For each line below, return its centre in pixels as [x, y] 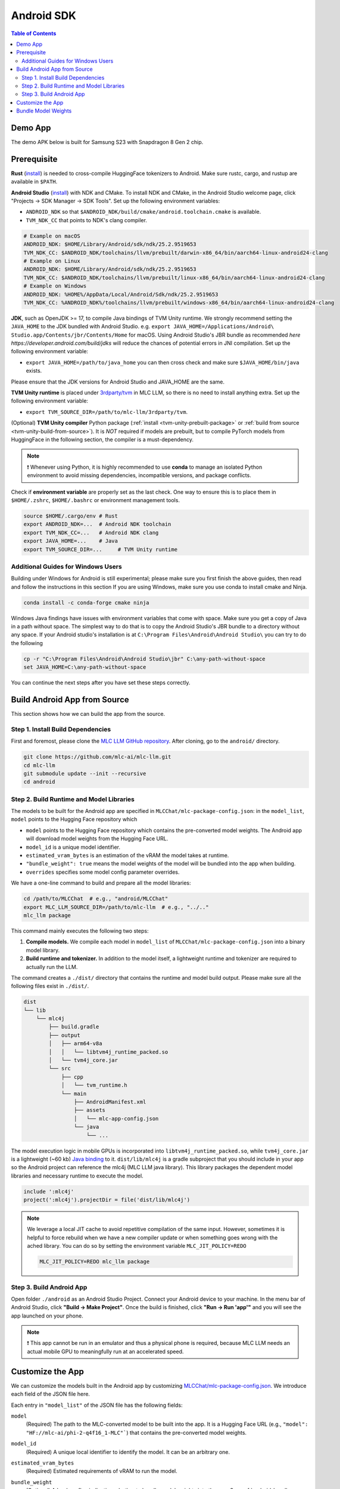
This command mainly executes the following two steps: [80, 931]
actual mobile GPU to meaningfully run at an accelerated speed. [105, 1351]
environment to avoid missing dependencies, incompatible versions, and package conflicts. [139, 475]
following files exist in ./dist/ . [50, 986]
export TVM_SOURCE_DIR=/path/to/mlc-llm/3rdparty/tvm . [107, 412]
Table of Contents [34, 33]
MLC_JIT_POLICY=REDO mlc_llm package [95, 1262]
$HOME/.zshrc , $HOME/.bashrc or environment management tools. [95, 500]
